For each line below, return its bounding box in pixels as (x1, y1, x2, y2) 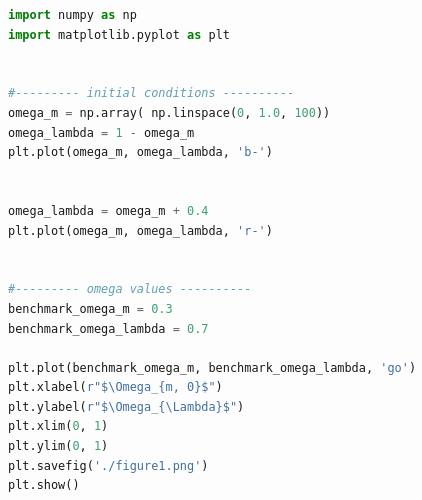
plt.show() (8, 478, 80, 493)
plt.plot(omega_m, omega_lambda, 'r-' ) (8, 223, 273, 238)
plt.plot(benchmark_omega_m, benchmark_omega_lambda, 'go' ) (8, 360, 417, 375)
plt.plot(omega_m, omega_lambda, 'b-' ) (8, 145, 273, 160)
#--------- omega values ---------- (8, 282, 252, 297)
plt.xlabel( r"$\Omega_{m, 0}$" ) (8, 380, 223, 395)
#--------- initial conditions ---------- (8, 86, 295, 101)
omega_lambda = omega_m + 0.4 (8, 203, 209, 218)
